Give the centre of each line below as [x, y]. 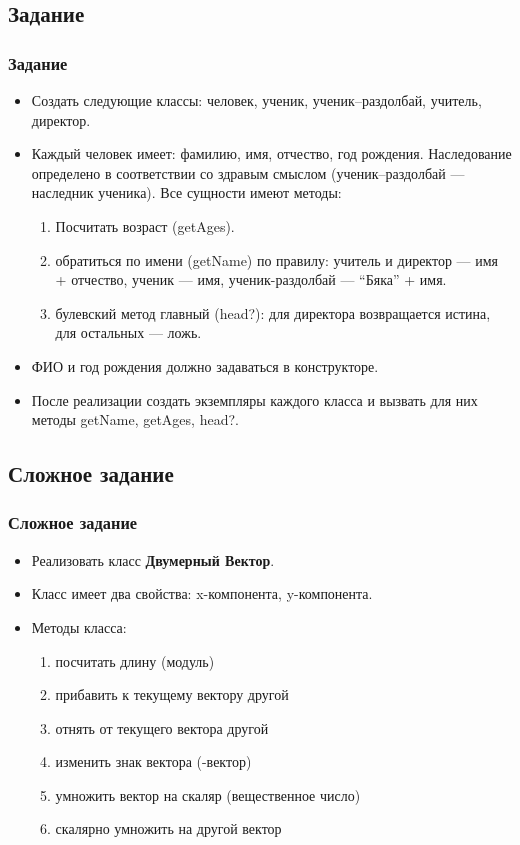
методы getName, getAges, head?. [135, 419]
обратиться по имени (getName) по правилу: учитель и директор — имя [277, 259]
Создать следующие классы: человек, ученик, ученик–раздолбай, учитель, [256, 100]
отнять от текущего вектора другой [162, 727]
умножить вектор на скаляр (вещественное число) [208, 794]
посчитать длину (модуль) [135, 660]
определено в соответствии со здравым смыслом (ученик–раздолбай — [248, 172]
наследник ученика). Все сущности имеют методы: [186, 192]
